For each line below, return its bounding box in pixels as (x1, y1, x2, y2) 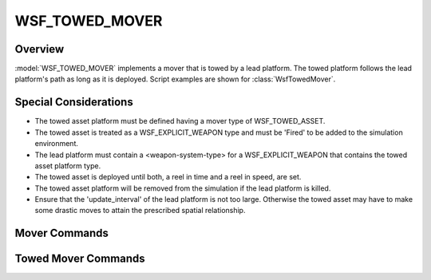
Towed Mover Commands (14, 252, 145, 266)
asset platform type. (34, 160, 101, 171)
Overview (14, 42, 65, 56)
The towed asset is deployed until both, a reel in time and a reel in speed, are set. (34, 172, 302, 182)
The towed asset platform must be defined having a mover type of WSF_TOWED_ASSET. (34, 116, 326, 126)
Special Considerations (14, 96, 133, 109)
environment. (34, 139, 79, 148)
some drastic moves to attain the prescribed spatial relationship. (34, 206, 246, 215)
